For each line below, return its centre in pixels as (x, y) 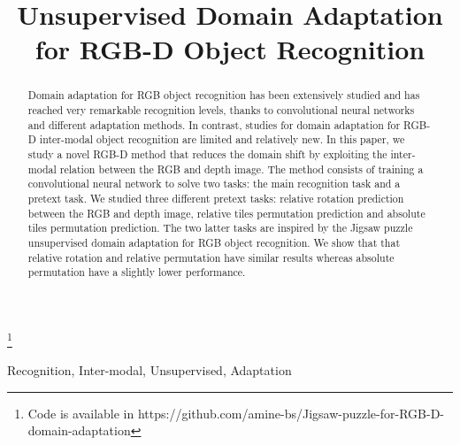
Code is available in (81, 413)
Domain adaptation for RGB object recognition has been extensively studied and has (224, 95)
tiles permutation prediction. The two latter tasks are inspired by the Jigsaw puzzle (220, 228)
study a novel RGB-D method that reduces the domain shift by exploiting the (207, 153)
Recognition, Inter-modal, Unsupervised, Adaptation (149, 370)
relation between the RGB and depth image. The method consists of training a (241, 169)
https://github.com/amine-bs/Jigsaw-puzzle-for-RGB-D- (291, 413)
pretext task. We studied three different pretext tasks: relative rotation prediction (216, 198)
